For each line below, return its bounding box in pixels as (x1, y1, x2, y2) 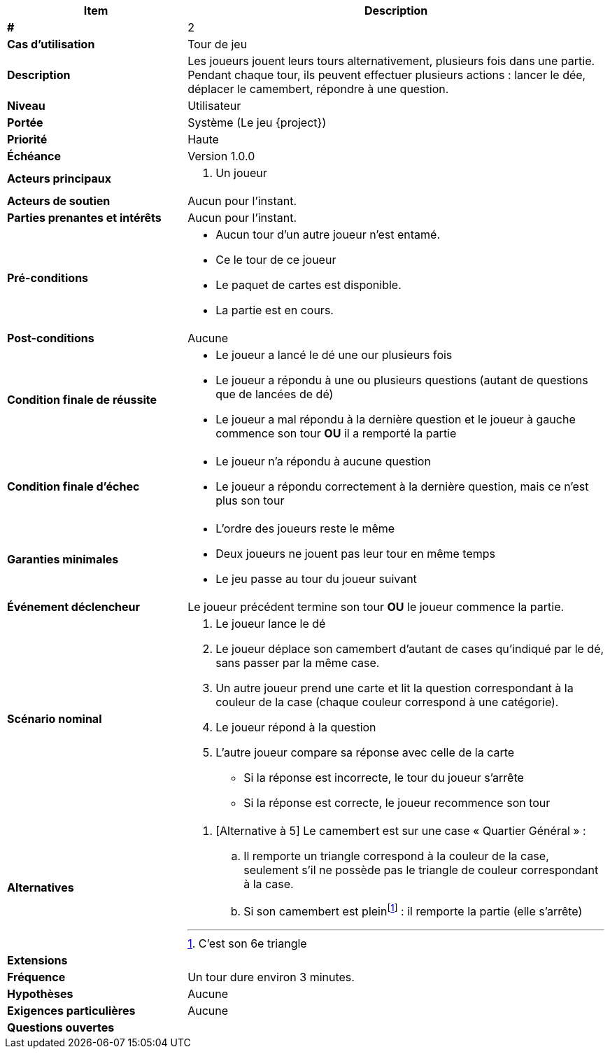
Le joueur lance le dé (215, 617, 326, 631)
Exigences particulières (7, 1004, 136, 1018)
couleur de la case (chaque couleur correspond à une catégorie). (215, 695, 559, 709)
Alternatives (7, 880, 74, 894)
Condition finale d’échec (7, 479, 140, 493)
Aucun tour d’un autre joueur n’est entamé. (215, 227, 441, 241)
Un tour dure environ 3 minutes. (187, 970, 355, 985)
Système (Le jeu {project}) (187, 115, 327, 129)
